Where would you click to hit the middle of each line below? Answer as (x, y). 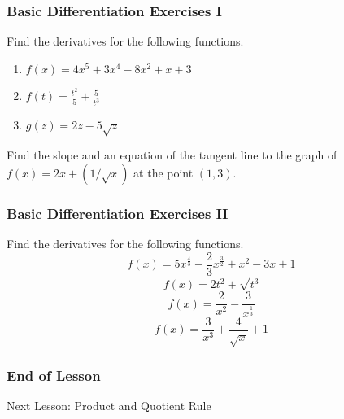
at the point (163, 172)
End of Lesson (54, 375)
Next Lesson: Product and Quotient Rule (109, 405)
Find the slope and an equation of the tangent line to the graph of (172, 155)
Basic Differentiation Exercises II (118, 213)
